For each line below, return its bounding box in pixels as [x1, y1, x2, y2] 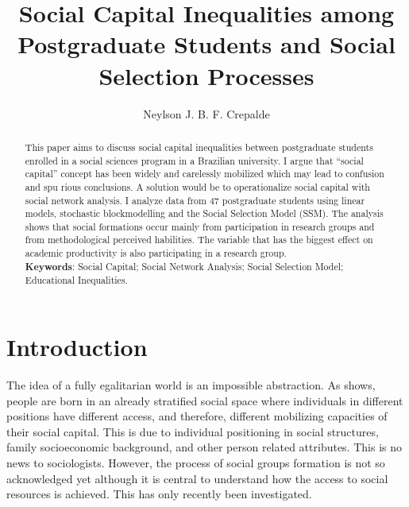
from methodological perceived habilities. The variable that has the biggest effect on [25, 233, 373, 246]
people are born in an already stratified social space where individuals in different [6, 392, 403, 408]
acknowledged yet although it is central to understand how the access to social [6, 470, 388, 486]
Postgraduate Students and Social [17, 28, 395, 60]
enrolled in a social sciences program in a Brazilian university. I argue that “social [25, 153, 364, 167]
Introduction [6, 331, 148, 363]
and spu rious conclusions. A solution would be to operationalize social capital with [25, 180, 370, 193]
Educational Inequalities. [25, 273, 128, 287]
